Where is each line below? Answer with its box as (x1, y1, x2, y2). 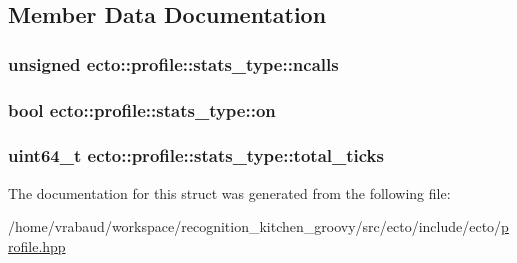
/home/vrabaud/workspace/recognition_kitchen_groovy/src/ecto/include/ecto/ (8, 216, 502, 237)
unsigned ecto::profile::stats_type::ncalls (8, 51, 339, 76)
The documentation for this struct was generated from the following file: (8, 182, 451, 203)
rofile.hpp (8, 235, 66, 256)
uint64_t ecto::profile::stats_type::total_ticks (8, 143, 384, 168)
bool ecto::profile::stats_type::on (8, 97, 276, 122)
